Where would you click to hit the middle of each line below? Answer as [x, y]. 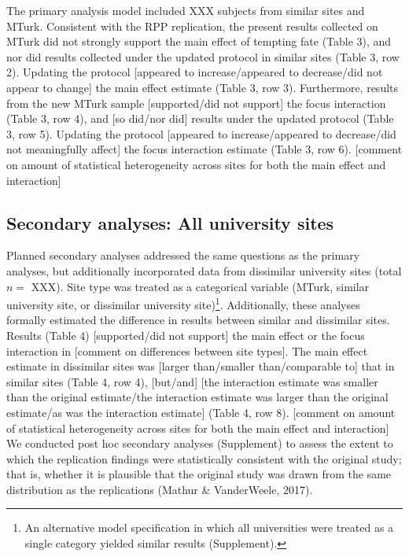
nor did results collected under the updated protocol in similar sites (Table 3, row [203, 56]
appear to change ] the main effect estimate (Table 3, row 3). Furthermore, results [203, 87]
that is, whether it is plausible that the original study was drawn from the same [199, 474]
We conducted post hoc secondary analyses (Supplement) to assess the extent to [200, 443]
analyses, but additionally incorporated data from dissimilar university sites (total [204, 270]
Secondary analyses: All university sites [170, 222]
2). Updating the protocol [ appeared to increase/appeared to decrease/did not [195, 72]
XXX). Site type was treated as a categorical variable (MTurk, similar [200, 286]
